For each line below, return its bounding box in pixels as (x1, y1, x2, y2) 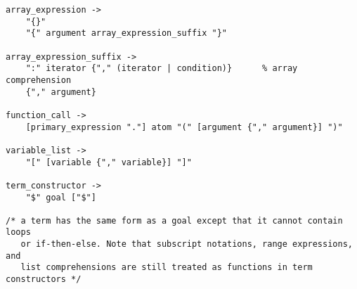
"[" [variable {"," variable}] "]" (25, 157, 192, 167)
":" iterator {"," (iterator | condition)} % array (25, 63, 298, 74)
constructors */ (6, 274, 82, 285)
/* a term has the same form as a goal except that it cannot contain (6, 215, 343, 226)
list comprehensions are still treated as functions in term (20, 262, 313, 273)
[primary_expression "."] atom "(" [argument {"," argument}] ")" (25, 122, 343, 132)
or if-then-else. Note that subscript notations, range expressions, (20, 239, 353, 250)
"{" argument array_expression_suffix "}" (25, 28, 227, 39)
